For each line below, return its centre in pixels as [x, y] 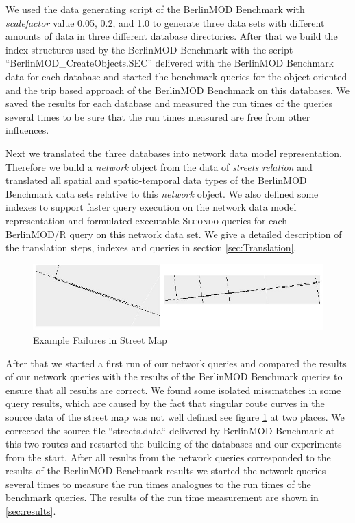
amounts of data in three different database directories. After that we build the [172, 36]
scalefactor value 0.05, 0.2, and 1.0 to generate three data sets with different [165, 22]
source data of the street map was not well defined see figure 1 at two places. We [175, 416]
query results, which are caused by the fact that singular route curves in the [165, 403]
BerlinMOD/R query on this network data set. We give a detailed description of [174, 234]
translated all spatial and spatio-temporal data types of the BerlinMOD [156, 180]
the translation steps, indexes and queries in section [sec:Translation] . [151, 247]
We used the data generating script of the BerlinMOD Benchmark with [155, 9]
